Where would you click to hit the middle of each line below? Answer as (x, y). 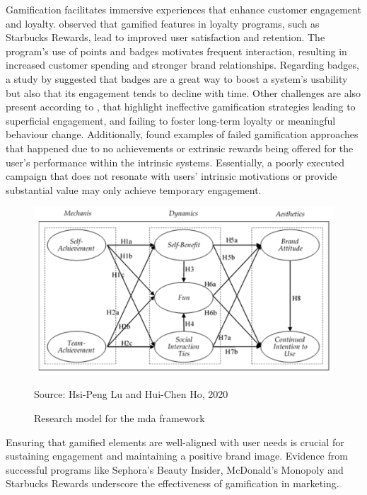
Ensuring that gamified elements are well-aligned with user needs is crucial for (175, 442)
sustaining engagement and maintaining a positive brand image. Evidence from (177, 456)
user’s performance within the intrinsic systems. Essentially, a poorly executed (175, 162)
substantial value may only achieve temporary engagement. (134, 189)
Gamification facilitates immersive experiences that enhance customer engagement (183, 9)
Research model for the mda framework (120, 417)
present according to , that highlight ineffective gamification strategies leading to (181, 107)
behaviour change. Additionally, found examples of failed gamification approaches (182, 134)
